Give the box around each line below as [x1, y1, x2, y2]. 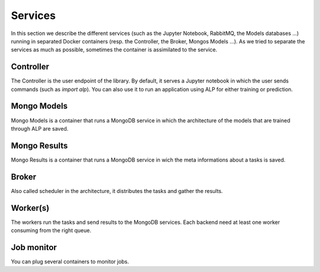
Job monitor [11, 242, 57, 252]
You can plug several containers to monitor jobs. [11, 258, 130, 265]
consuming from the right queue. [11, 227, 92, 234]
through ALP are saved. [11, 125, 69, 132]
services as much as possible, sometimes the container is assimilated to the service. [11, 46, 217, 53]
